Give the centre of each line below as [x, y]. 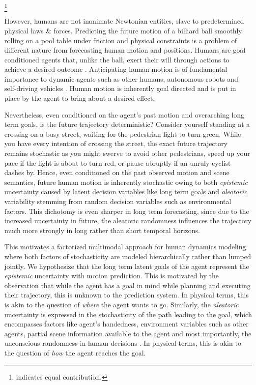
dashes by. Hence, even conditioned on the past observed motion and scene [117, 172]
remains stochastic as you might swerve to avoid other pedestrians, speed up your [127, 153]
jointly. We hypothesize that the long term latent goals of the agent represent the [127, 266]
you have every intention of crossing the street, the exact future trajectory [116, 143]
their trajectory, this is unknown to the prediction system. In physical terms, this [127, 295]
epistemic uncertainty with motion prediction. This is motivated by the [112, 276]
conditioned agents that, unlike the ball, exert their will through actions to [117, 59]
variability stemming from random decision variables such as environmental [118, 201]
